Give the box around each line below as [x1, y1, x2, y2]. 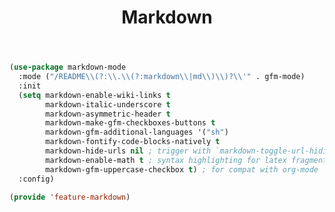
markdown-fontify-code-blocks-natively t [45, 137, 221, 147]
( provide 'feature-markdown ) [9, 192, 131, 202]
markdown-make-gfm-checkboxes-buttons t [45, 118, 216, 128]
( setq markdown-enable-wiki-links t [18, 90, 171, 100]
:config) [18, 174, 55, 184]
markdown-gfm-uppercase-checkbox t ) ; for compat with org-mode [45, 164, 319, 175]
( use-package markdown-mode [9, 62, 127, 73]
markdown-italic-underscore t [45, 99, 171, 110]
